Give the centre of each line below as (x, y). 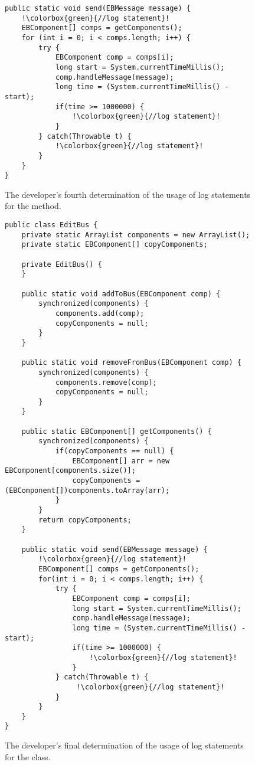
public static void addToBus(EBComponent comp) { (121, 294)
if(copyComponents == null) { (115, 451)
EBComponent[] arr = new (121, 461)
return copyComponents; (85, 520)
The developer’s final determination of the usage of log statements (124, 745)
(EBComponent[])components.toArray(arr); (87, 490)
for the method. (33, 206)
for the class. (28, 756)
